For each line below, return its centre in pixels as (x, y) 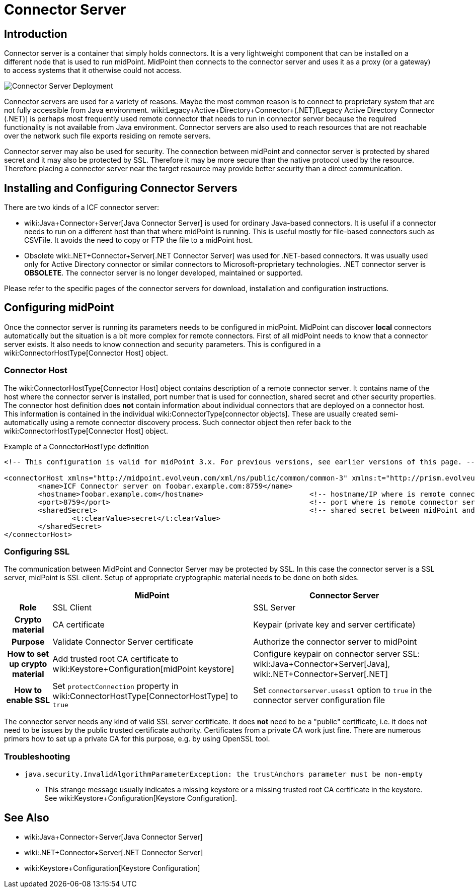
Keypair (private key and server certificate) (334, 625)
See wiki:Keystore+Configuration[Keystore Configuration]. (141, 798)
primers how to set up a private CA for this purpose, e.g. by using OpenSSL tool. (137, 739)
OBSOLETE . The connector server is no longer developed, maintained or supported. (164, 273)
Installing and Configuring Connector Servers (121, 188)
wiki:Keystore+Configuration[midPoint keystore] (143, 669)
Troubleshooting (37, 756)
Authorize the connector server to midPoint (335, 642)
